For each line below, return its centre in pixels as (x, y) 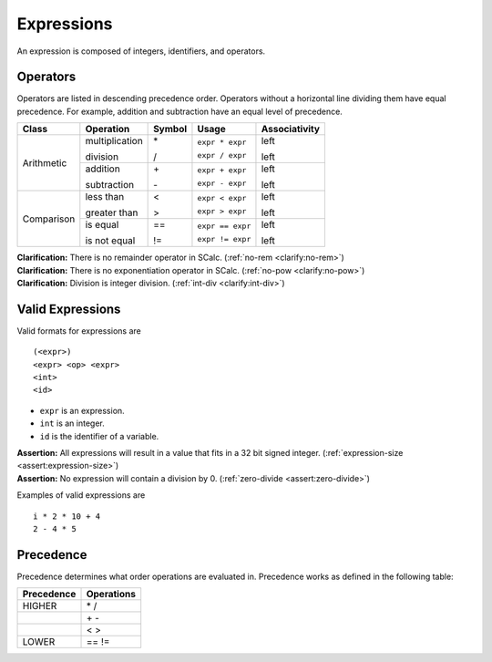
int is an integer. (72, 423)
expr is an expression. (82, 410)
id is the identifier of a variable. (99, 436)
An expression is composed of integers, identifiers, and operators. (141, 51)
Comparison (49, 219)
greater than (112, 212)
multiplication (114, 141)
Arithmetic (45, 162)
